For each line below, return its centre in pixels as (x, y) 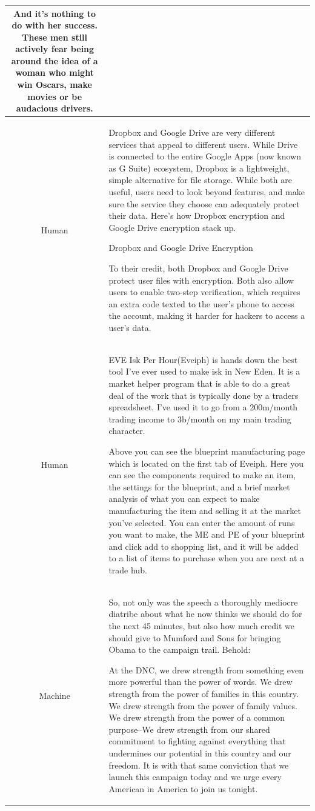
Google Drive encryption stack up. (172, 227)
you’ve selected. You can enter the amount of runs (202, 522)
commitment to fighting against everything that (197, 741)
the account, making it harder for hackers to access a (207, 315)
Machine (55, 695)
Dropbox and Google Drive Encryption (181, 248)
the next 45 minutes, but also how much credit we (201, 625)
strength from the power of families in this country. (204, 693)
